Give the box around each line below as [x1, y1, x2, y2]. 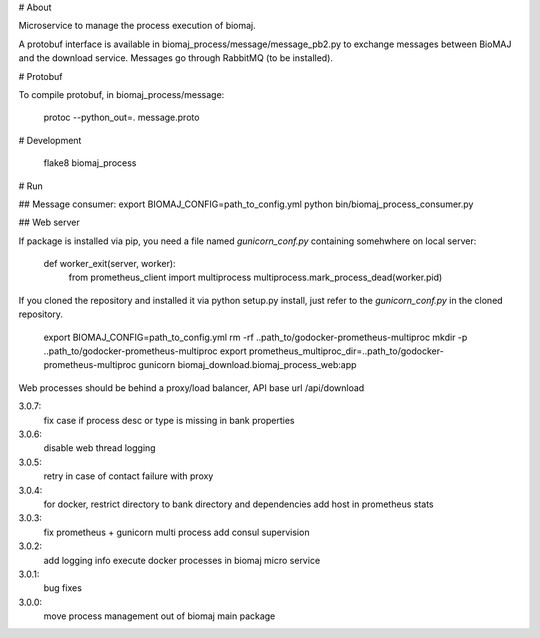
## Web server [18, 216, 80, 229]
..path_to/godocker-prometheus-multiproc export [43, 345, 247, 357]
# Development [18, 134, 82, 146]
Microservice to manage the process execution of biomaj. [18, 20, 257, 32]
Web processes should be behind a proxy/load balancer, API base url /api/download [18, 381, 365, 394]
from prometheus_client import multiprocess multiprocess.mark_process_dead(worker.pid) [68, 271, 443, 284]
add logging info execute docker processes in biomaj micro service [43, 554, 321, 566]
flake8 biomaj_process [43, 157, 137, 169]
